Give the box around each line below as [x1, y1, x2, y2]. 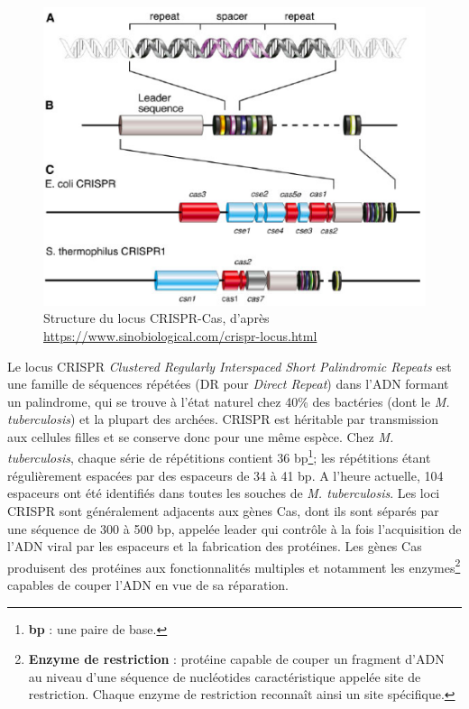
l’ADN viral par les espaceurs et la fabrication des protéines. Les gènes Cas [7, 537, 422, 556]
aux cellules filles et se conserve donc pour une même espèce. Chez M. [7, 427, 394, 446]
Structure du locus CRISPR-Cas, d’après [43, 308, 270, 327]
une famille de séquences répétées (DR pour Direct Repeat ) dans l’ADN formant [7, 374, 449, 393]
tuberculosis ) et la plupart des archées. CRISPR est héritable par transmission [7, 410, 438, 428]
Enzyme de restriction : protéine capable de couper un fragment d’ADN [28, 649, 445, 668]
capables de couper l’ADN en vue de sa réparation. [7, 575, 289, 594]
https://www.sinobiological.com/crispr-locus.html [43, 326, 317, 345]
